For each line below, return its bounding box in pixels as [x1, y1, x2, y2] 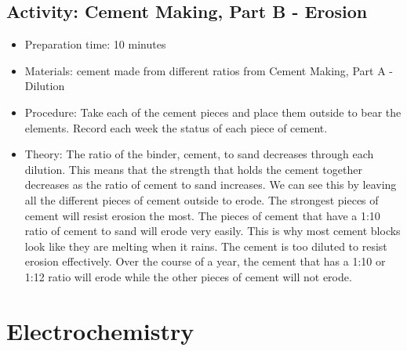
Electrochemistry [6, 314, 194, 346]
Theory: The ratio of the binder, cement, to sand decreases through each [24, 146, 374, 162]
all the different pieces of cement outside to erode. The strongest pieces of [24, 191, 379, 208]
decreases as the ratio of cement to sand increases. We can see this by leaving [24, 176, 397, 193]
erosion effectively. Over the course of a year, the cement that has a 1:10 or [24, 253, 386, 270]
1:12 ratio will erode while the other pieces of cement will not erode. [24, 268, 352, 284]
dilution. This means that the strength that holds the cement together [24, 161, 362, 177]
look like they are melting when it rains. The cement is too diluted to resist [24, 237, 387, 254]
